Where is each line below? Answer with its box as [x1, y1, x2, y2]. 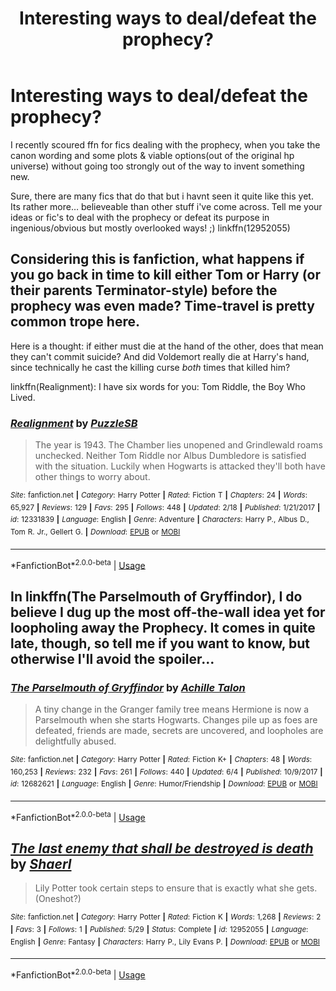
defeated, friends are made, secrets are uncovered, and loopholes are [34, 725, 324, 737]
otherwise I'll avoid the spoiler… [10, 650, 215, 667]
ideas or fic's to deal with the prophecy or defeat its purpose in [10, 211, 270, 223]
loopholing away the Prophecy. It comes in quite [10, 619, 316, 636]
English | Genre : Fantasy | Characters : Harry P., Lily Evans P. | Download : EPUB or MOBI [10, 937, 320, 947]
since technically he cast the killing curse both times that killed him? [10, 361, 291, 373]
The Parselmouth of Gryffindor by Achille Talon [10, 680, 246, 694]
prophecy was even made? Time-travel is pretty [10, 298, 315, 315]
